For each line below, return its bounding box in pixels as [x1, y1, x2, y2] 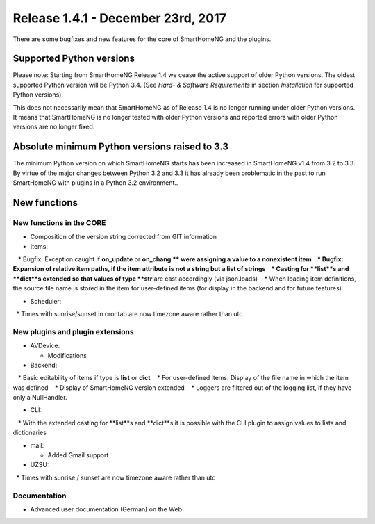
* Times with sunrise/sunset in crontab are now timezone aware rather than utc [16, 309, 243, 318]
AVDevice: [30, 341, 60, 350]
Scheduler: [30, 297, 62, 305]
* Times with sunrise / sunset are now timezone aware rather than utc [16, 473, 216, 482]
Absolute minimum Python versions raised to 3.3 [12, 141, 229, 153]
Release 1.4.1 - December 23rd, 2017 [12, 10, 227, 26]
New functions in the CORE [12, 218, 106, 227]
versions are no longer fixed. [12, 122, 95, 131]
